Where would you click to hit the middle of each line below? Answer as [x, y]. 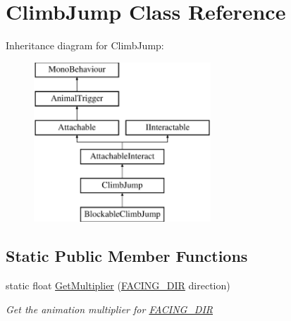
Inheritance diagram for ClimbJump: [85, 45]
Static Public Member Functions [127, 256]
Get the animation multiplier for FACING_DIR [110, 309]
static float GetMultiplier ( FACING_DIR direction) [118, 285]
